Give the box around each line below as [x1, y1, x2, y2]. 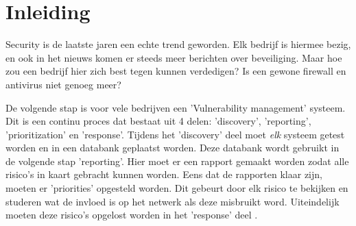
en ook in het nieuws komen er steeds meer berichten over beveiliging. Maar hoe [5, 50, 342, 64]
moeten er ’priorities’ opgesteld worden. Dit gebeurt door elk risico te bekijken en [5, 181, 348, 195]
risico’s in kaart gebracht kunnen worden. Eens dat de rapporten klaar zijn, [5, 167, 322, 181]
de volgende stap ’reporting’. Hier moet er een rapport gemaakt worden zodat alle [5, 153, 349, 168]
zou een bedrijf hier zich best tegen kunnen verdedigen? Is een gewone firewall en [5, 64, 346, 78]
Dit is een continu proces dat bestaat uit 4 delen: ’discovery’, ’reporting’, [5, 114, 311, 128]
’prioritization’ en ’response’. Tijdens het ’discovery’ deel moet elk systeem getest [5, 127, 345, 141]
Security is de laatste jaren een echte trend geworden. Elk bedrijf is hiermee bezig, [5, 37, 351, 51]
